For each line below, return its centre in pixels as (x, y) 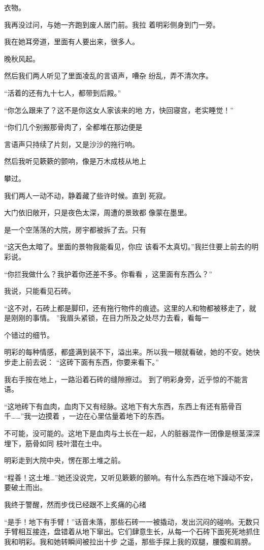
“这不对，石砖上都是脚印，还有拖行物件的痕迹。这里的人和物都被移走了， (127, 308)
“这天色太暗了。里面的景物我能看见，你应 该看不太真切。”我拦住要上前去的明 (131, 247)
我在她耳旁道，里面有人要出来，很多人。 (72, 41)
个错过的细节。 (29, 335)
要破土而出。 (25, 487)
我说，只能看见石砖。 (40, 291)
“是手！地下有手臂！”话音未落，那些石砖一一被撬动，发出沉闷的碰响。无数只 (132, 521)
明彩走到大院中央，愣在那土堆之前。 (64, 460)
